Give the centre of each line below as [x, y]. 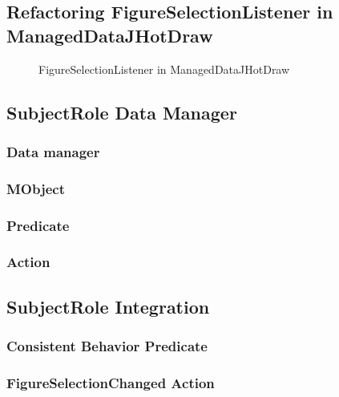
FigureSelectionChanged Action [111, 382]
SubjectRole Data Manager [122, 112]
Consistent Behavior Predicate [107, 346]
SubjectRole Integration [108, 306]
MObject [36, 188]
